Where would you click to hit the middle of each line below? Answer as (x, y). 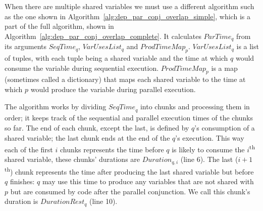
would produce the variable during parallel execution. (113, 89)
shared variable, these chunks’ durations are (72, 159)
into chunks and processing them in (195, 106)
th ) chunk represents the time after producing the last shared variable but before (129, 171)
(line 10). (103, 201)
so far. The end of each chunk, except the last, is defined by (97, 128)
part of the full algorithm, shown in (59, 26)
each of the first (29, 149)
